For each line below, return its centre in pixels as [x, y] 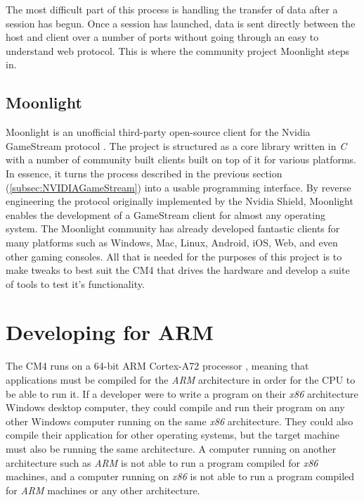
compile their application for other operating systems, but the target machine [173, 435]
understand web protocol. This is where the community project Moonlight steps [177, 50]
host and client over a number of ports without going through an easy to [162, 37]
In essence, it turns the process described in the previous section [144, 173]
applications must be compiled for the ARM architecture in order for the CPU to [181, 380]
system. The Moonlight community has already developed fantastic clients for [173, 228]
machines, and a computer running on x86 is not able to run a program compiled [180, 476]
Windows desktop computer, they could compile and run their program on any [175, 407]
